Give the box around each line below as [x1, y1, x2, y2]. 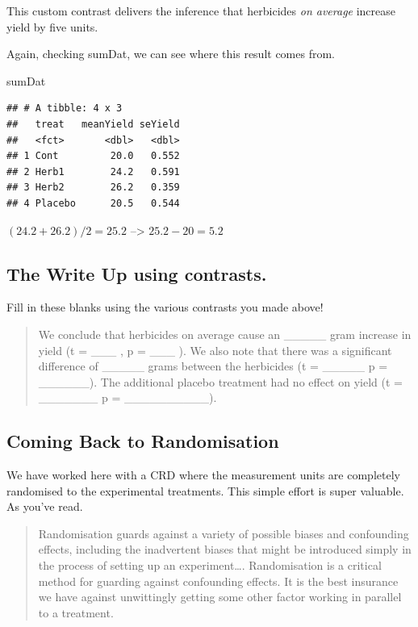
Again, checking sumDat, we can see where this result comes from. [6, 45, 336, 62]
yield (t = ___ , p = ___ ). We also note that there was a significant [38, 341, 392, 358]
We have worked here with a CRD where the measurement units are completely [6, 466, 400, 483]
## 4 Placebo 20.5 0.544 [6, 197, 180, 209]
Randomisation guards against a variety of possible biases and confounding [38, 525, 409, 541]
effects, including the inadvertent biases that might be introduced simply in [38, 541, 412, 558]
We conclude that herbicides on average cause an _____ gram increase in [38, 325, 412, 342]
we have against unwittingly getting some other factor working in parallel [38, 588, 402, 605]
